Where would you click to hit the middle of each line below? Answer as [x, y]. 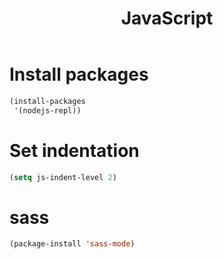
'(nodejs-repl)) [47, 110]
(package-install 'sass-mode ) [72, 244]
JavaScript [167, 18]
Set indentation [74, 150]
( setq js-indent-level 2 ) [63, 177]
